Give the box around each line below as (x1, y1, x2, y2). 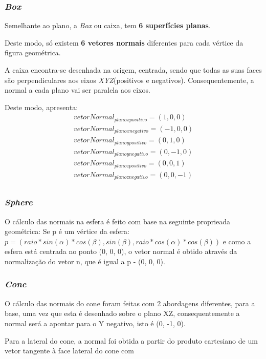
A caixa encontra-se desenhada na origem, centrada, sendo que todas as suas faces (5, 65, 262, 75)
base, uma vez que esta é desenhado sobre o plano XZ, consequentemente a (5, 308, 240, 319)
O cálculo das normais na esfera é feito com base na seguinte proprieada (5, 216, 231, 226)
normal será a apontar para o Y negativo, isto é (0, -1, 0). (5, 318, 186, 328)
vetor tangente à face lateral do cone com (5, 345, 134, 356)
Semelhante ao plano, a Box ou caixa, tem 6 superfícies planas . (5, 20, 211, 31)
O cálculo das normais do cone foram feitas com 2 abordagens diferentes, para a (5, 298, 255, 308)
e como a (223, 236, 251, 246)
